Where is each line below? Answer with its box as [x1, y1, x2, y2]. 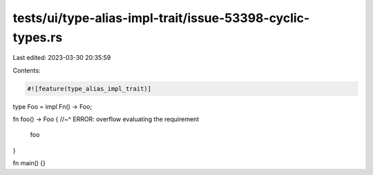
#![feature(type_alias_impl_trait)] [27, 85, 152, 92]
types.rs [12, 30, 63, 45]
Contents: [12, 66, 41, 74]
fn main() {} [12, 159, 46, 167]
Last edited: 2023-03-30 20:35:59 [12, 54, 111, 62]
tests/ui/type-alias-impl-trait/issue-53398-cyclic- [12, 10, 310, 25]
